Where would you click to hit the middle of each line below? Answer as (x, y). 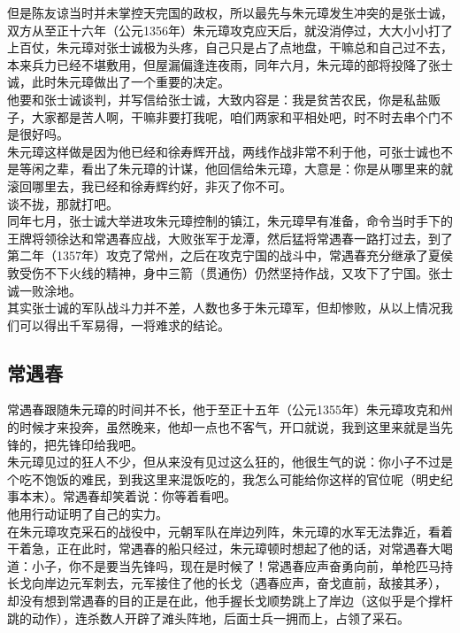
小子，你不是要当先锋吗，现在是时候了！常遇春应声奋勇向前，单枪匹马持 (242, 565)
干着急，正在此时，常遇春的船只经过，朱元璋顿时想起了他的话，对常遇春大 (224, 548)
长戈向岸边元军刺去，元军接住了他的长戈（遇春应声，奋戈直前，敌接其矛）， (227, 583)
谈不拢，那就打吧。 (63, 203)
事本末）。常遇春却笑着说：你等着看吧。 (122, 496)
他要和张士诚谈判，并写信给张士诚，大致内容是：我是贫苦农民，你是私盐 (218, 99)
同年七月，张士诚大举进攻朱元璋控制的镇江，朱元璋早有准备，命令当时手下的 (230, 221)
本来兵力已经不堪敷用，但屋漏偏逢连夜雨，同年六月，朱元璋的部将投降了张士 (230, 64)
